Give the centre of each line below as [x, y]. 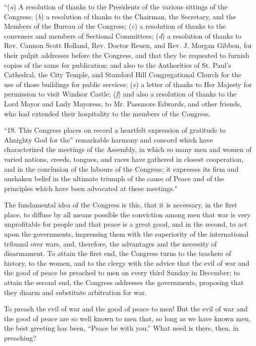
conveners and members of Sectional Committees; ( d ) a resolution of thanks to [123, 35]
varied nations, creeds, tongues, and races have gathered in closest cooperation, [124, 159]
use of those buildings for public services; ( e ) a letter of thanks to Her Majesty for [128, 84]
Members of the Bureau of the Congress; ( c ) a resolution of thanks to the [115, 26]
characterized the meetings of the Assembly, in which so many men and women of [128, 149]
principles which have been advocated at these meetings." [91, 188]
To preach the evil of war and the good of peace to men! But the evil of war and [126, 309]
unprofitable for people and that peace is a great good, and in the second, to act [126, 224]
